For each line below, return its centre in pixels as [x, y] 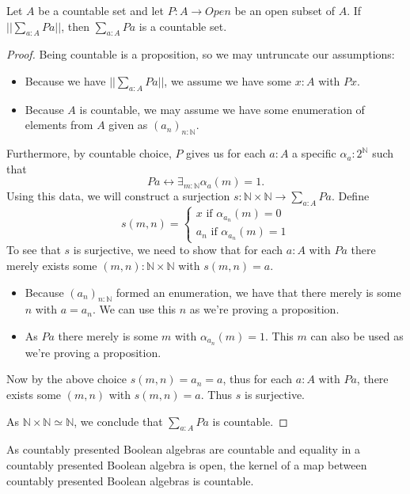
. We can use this [134, 309]
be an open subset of [285, 10]
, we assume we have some [228, 80]
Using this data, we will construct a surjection [118, 196]
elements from [59, 125]
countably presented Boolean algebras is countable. [130, 480]
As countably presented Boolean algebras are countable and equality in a [183, 449]
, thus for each [258, 379]
